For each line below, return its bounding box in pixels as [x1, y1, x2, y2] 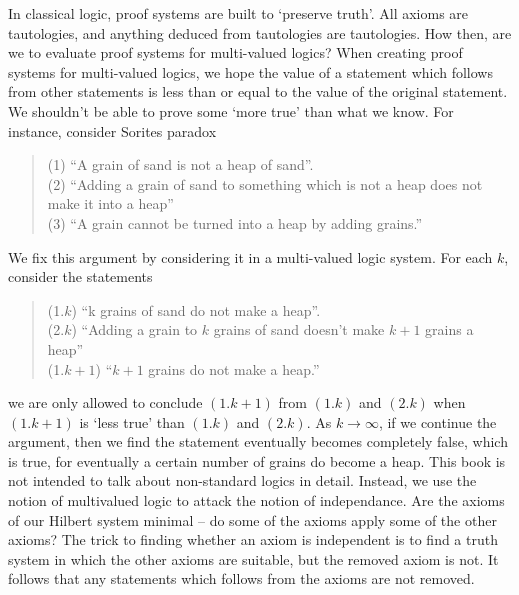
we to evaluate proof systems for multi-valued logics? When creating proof [8, 42, 463, 63]
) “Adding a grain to [71, 319, 198, 340]
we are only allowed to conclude [8, 392, 203, 413]
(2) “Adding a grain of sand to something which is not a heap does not [47, 173, 483, 194]
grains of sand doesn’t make [213, 319, 385, 340]
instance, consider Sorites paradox [8, 120, 217, 141]
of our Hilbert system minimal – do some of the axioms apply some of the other [8, 509, 497, 530]
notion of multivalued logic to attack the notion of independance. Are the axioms [8, 490, 505, 511]
